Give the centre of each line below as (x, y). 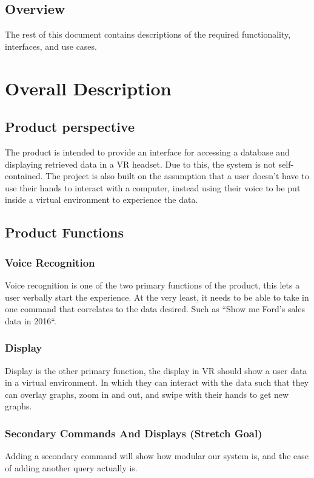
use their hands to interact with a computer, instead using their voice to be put (153, 187)
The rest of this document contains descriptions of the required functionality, (148, 34)
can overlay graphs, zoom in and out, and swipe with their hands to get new (147, 394)
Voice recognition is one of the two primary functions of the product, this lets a (152, 285)
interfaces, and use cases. (51, 46)
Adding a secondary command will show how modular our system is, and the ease (157, 456)
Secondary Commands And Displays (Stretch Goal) (134, 433)
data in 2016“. (31, 320)
